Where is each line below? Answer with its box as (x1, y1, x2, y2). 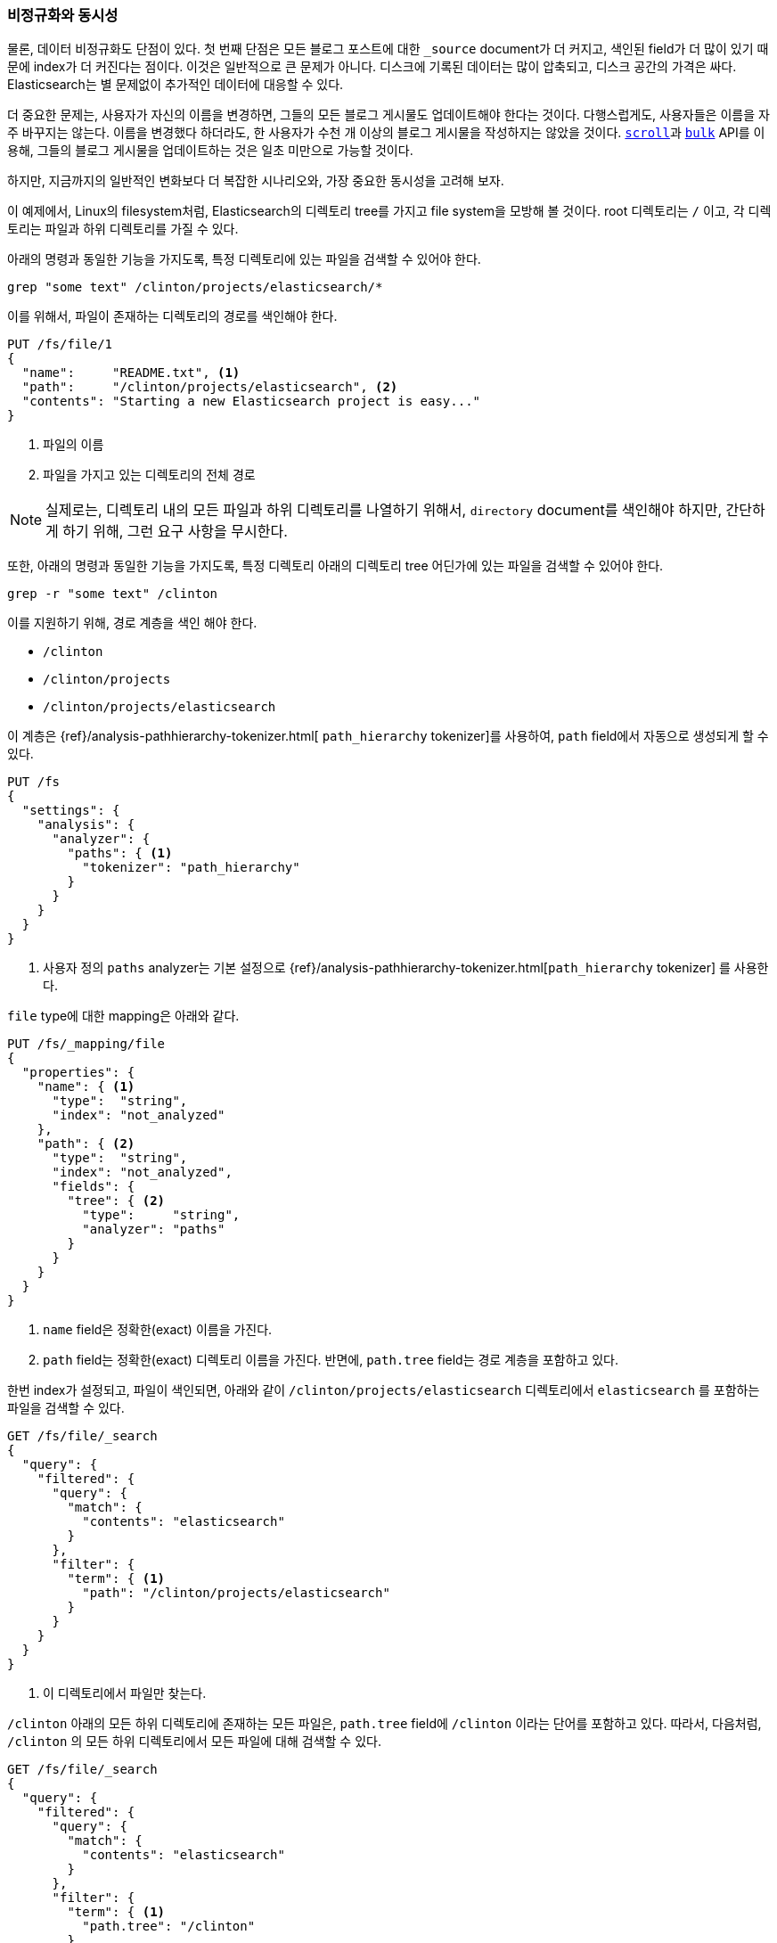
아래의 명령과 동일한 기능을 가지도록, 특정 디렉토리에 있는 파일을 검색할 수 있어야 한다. (7, 251, 481, 267)
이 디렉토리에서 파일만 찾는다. (43, 1685, 207, 1701)
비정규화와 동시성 (7, 6, 119, 24)
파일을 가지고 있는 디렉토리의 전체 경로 (43, 467, 256, 483)
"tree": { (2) (67, 1193, 166, 1209)
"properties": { (21, 1065, 135, 1080)
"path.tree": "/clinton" (82, 1919, 256, 1934)
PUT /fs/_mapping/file (7, 1037, 166, 1052)
